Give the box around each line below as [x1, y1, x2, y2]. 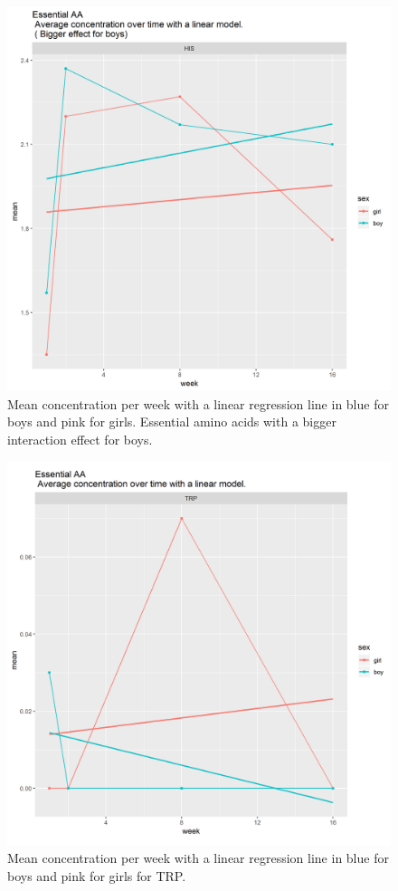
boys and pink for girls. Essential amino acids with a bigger [7, 412, 336, 431]
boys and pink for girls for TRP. [7, 866, 186, 885]
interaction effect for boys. [7, 429, 153, 448]
